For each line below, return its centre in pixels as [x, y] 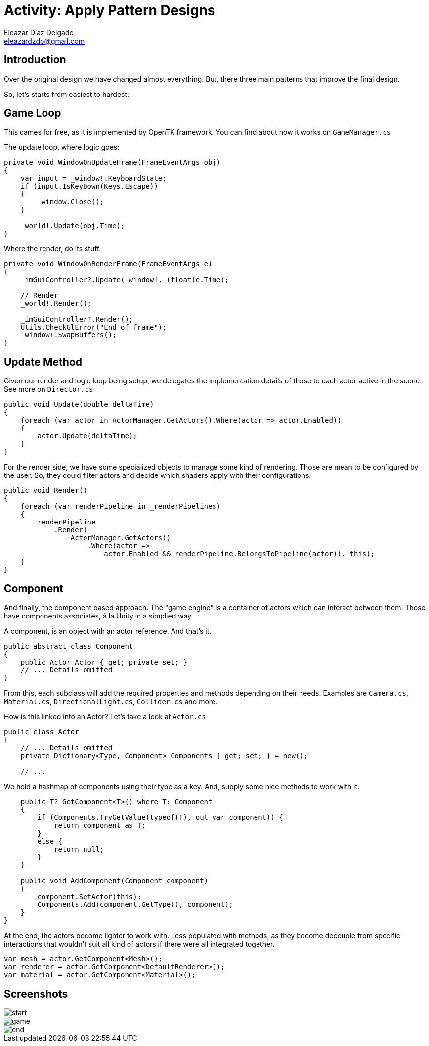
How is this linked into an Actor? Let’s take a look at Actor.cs [105, 717]
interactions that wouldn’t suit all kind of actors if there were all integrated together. [139, 944]
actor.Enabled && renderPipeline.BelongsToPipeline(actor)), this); [239, 554]
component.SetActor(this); [89, 897]
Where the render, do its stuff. [53, 249]
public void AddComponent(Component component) [114, 881]
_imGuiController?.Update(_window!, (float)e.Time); [125, 280]
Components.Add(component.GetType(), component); [135, 905]
